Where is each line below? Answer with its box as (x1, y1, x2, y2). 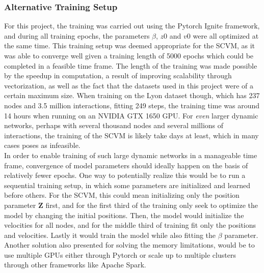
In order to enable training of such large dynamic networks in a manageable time (4, 149, 257, 160)
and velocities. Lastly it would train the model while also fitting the (4, 229, 216, 240)
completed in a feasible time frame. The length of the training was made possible (4, 60, 257, 71)
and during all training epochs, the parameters (4, 30, 150, 41)
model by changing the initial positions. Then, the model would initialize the (4, 209, 244, 220)
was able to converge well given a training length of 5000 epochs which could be (4, 50, 254, 60)
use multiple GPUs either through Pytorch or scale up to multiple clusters (4, 249, 236, 260)
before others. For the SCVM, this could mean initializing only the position (4, 190, 240, 200)
